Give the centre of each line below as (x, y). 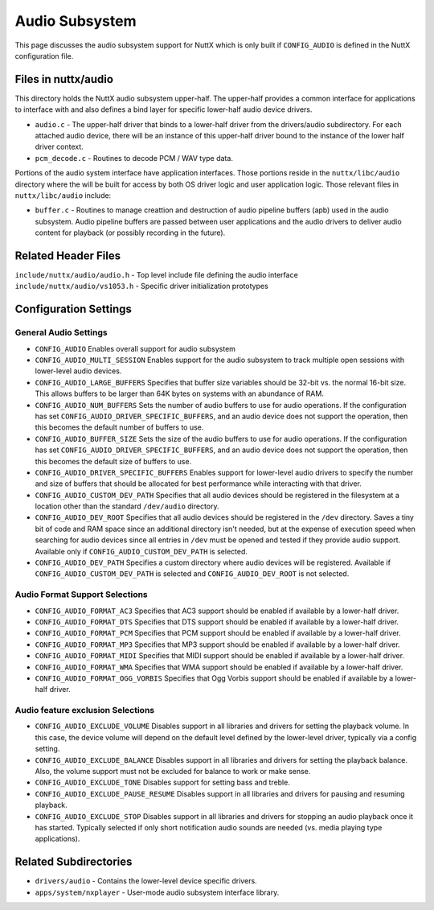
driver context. (59, 147)
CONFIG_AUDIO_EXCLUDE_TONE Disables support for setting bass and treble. (163, 782)
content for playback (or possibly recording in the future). (130, 233)
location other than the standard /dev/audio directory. (127, 506)
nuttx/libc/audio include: (63, 195)
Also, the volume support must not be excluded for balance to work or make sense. (173, 771)
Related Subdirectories (74, 862)
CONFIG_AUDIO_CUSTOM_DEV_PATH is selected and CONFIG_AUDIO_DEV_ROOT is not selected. (192, 574)
